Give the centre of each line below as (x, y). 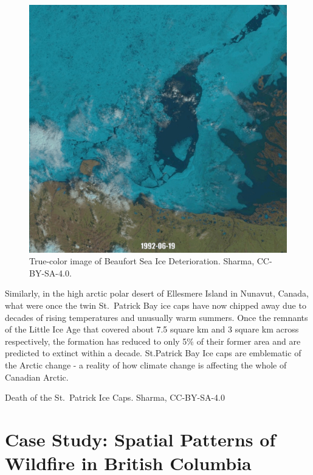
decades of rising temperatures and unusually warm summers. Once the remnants (156, 317)
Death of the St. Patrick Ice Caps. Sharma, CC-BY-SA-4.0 (115, 397)
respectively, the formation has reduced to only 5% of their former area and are (153, 341)
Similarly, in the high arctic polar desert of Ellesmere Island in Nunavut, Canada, (157, 293)
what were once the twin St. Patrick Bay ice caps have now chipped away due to (156, 305)
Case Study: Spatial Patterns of (140, 439)
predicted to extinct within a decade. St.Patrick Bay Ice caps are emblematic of (153, 353)
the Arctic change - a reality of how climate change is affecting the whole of (146, 364)
